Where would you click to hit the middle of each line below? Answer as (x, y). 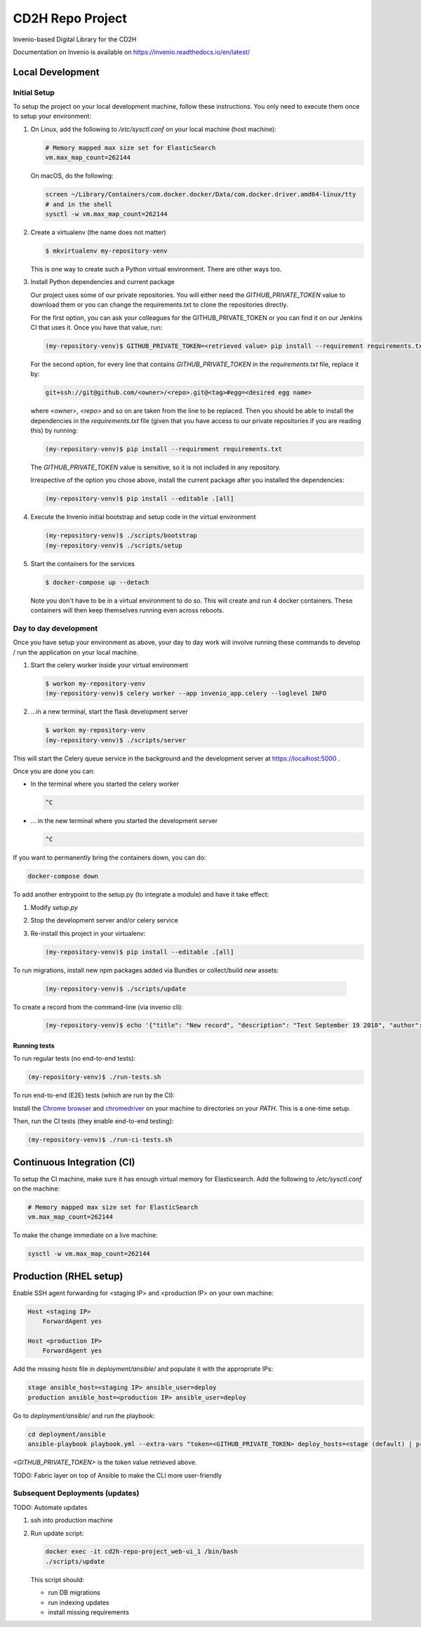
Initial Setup (34, 93)
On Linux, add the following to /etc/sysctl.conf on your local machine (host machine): (154, 129)
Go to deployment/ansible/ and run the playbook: (84, 1415)
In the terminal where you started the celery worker (105, 784)
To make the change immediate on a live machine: (85, 1236)
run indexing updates (79, 1602)
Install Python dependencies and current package (103, 282)
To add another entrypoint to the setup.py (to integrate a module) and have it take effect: (141, 895)
